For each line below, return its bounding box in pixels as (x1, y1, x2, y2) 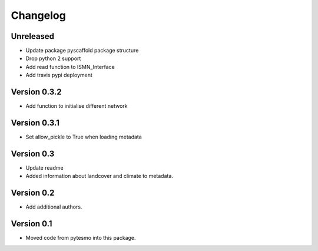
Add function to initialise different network (25, 103, 128, 110)
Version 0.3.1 (11, 118, 60, 128)
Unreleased (11, 31, 55, 41)
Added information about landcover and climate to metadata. (25, 173, 174, 180)
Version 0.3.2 (11, 87, 62, 97)
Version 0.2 (11, 188, 55, 198)
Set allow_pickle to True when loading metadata (25, 133, 143, 141)
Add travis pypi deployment (25, 71, 92, 79)
